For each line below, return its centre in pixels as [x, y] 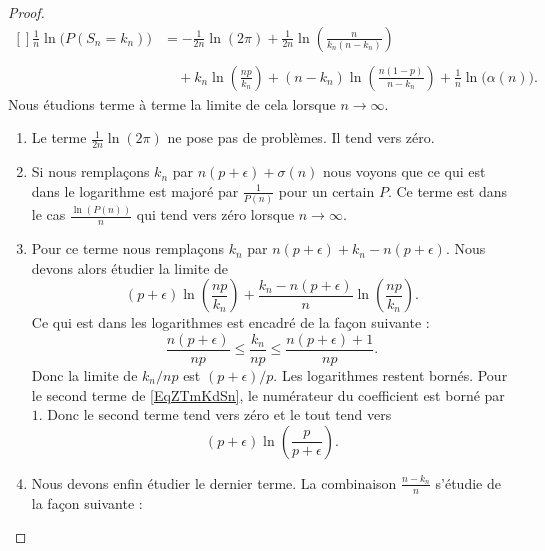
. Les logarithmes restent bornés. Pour [390, 375]
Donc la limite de [84, 375]
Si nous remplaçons [90, 171]
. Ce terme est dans [447, 190]
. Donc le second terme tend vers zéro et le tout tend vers [215, 414]
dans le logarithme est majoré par [135, 190]
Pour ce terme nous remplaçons [127, 248]
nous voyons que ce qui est [404, 171]
